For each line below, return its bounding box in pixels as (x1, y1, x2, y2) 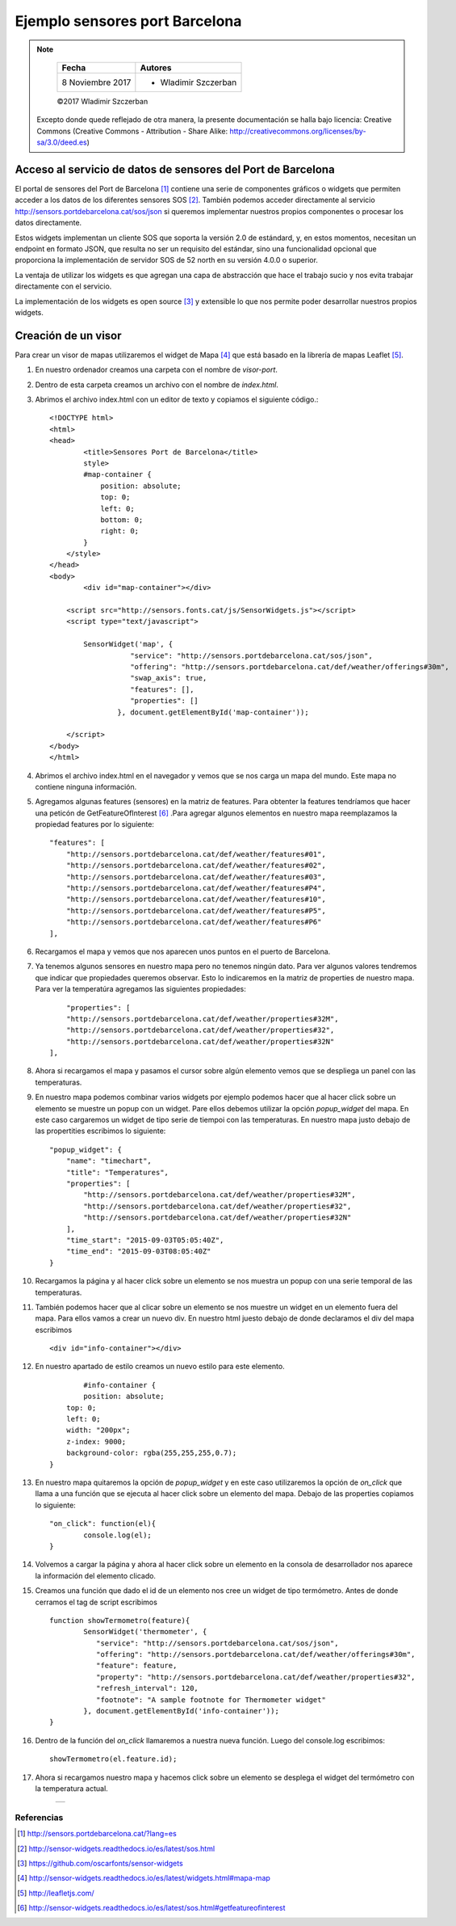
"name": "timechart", (65, 1157, 153, 1165)
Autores (140, 61, 172, 73)
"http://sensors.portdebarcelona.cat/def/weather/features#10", (65, 895, 326, 904)
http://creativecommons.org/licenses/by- (229, 126, 366, 136)
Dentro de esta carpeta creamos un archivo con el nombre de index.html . (35, 380, 278, 390)
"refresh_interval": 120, (95, 1684, 199, 1693)
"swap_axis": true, (130, 673, 207, 683)
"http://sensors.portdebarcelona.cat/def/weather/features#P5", (65, 906, 326, 915)
